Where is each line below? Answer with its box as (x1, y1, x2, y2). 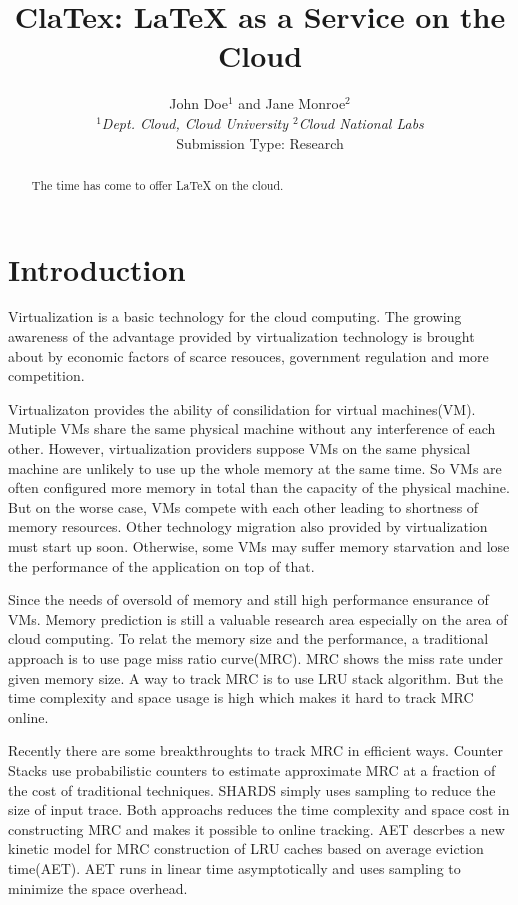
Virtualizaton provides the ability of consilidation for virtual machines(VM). (8, 398, 476, 419)
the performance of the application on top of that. (8, 555, 315, 576)
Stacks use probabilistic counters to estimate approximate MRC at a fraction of (8, 759, 496, 780)
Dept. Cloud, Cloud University (101, 112, 289, 133)
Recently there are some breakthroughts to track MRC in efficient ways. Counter (8, 740, 504, 761)
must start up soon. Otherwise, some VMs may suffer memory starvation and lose (8, 536, 510, 557)
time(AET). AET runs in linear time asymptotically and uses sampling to (8, 857, 461, 878)
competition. (8, 365, 85, 386)
